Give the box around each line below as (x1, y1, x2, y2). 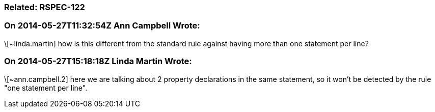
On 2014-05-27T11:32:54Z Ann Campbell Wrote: (4, 20, 200, 31)
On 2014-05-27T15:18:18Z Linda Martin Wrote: (4, 56, 192, 67)
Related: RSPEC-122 (4, 2, 85, 12)
